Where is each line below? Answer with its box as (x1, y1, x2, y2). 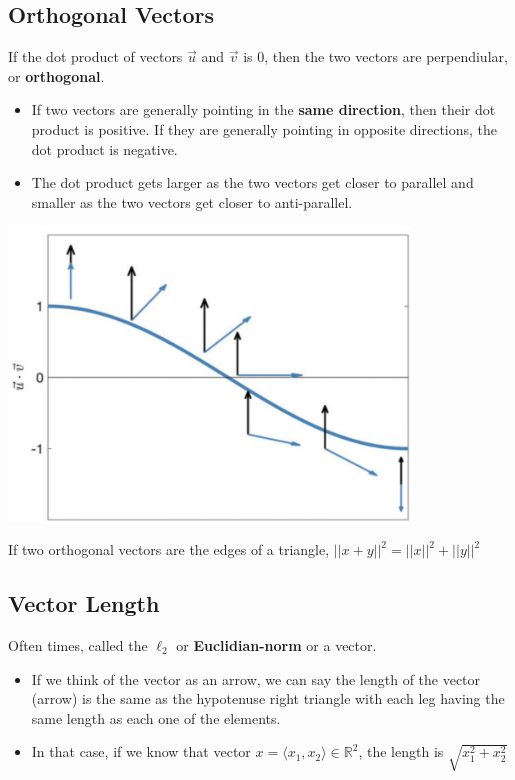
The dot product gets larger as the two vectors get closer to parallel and (31, 172, 474, 193)
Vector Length (8, 588, 160, 619)
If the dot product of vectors (8, 46, 183, 67)
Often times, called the (8, 634, 148, 655)
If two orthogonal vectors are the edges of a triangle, (8, 539, 330, 560)
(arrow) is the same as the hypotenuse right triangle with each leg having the (31, 688, 505, 709)
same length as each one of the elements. (31, 707, 281, 728)
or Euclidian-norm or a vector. (176, 634, 377, 655)
